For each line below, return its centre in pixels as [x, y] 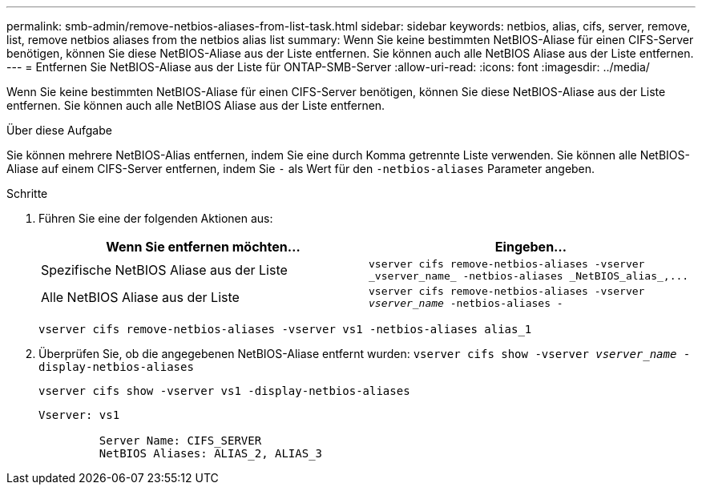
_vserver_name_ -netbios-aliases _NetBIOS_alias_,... [529, 276]
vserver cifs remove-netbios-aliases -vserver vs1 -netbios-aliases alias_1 [285, 329]
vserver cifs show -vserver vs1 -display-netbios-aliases [224, 391]
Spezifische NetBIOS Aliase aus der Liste [164, 270]
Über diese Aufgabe [59, 130]
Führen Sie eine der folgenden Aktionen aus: [156, 218]
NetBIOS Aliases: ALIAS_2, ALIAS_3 [211, 453]
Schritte [27, 193]
